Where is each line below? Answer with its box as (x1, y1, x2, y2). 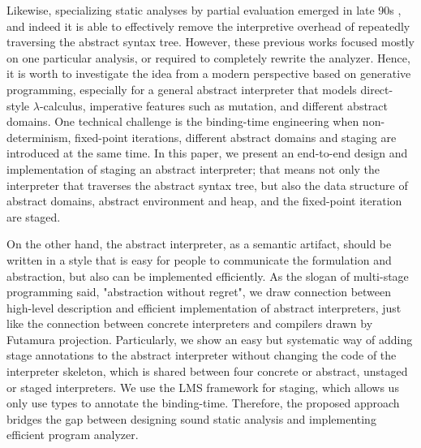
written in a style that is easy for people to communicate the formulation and (6, 251, 392, 268)
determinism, (6, 128, 71, 145)
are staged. (6, 208, 61, 225)
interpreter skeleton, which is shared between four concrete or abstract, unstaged (6, 363, 408, 380)
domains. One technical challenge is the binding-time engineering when (6, 113, 359, 130)
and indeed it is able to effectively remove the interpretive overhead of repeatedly (6, 17, 410, 34)
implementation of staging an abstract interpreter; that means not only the (6, 160, 380, 177)
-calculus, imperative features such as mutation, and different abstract (39, 97, 388, 114)
